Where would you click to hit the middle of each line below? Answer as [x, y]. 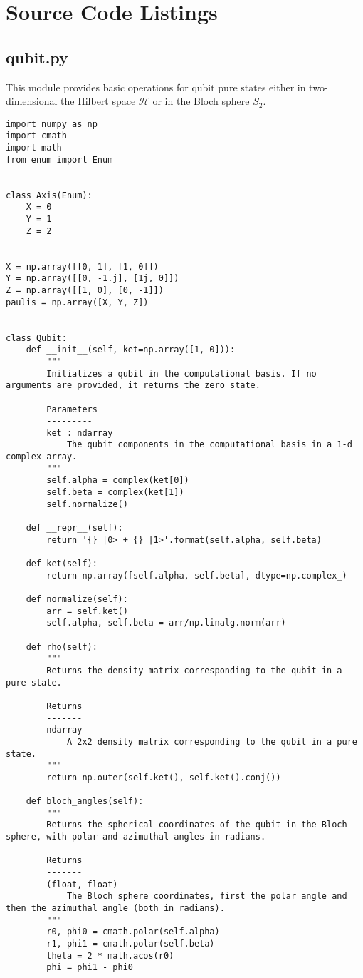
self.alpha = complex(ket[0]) [118, 480]
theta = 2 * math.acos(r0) [110, 956]
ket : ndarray [80, 433]
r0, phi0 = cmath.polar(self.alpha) [133, 932]
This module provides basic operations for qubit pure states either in [156, 87]
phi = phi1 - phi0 [90, 968]
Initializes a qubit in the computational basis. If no [181, 373]
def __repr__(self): [74, 528]
